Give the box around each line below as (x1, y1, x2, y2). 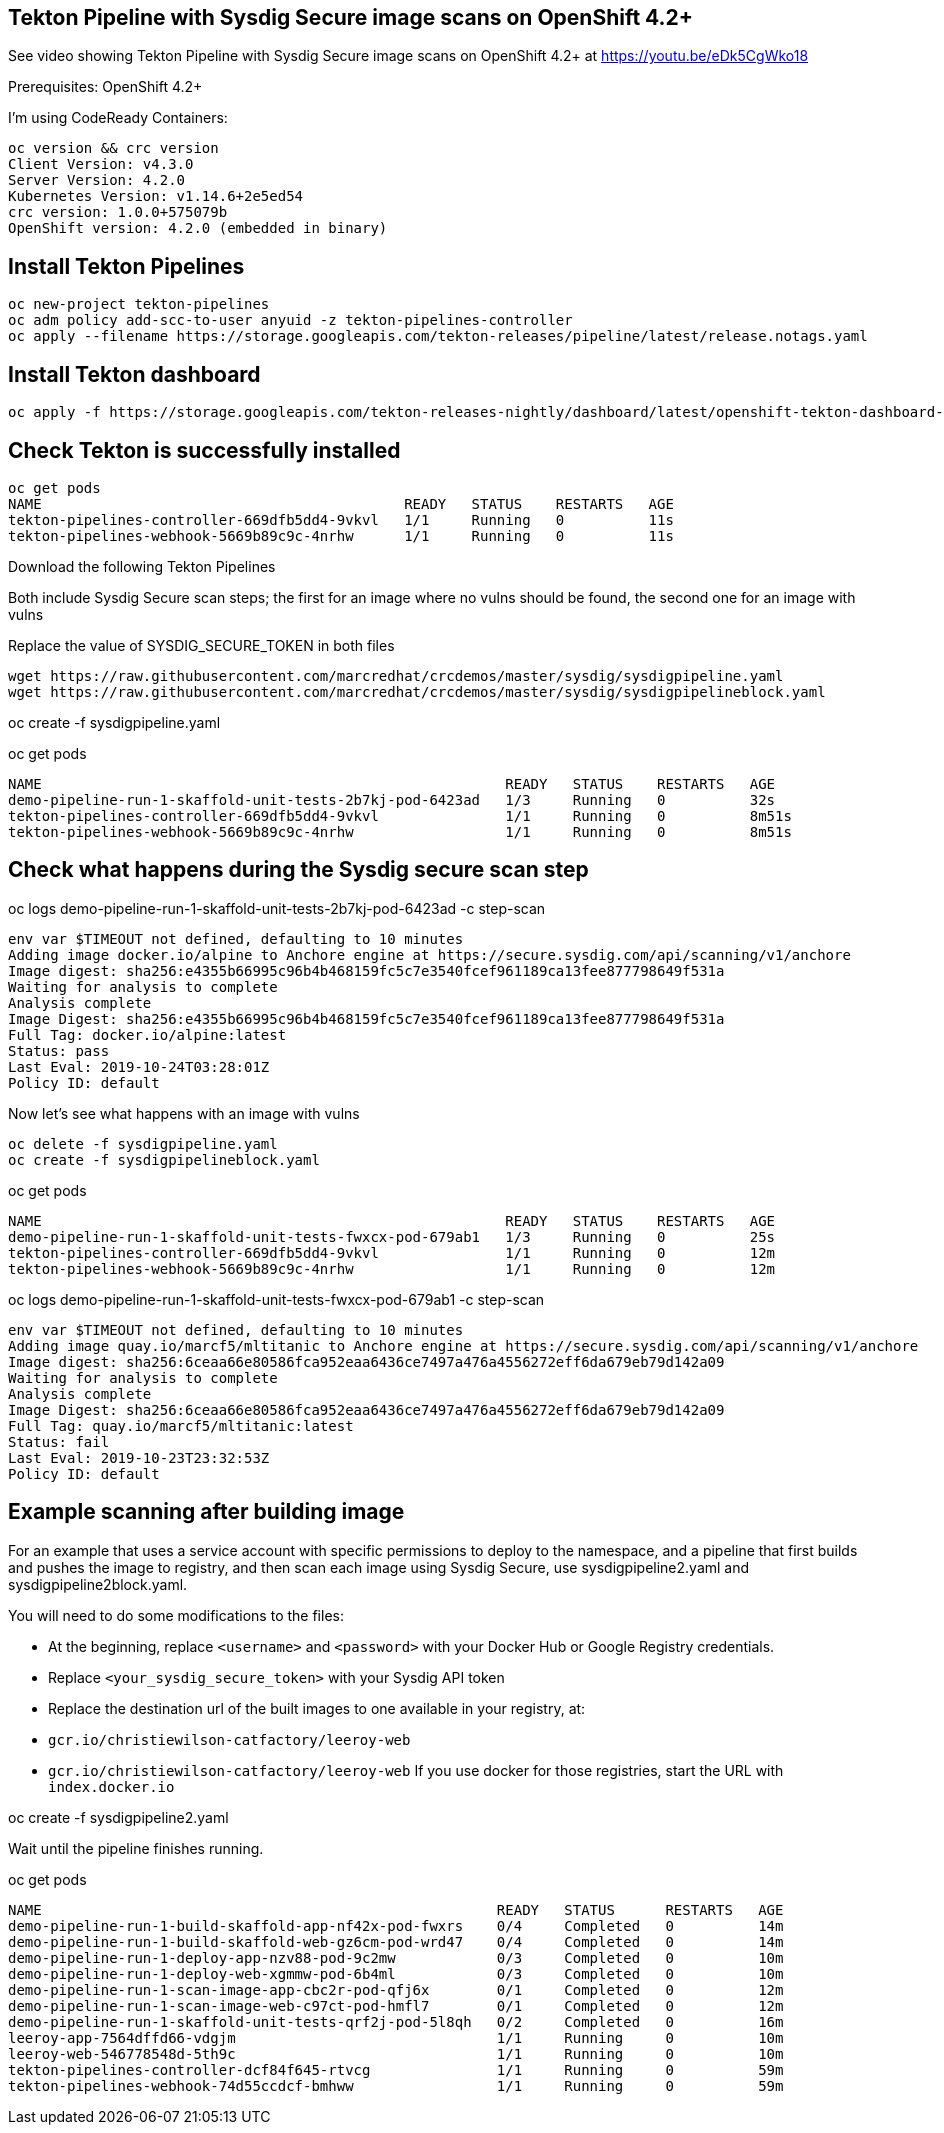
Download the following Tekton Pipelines (8, 557, 276, 575)
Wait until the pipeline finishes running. (8, 1839, 264, 1857)
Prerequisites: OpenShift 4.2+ (8, 78, 203, 96)
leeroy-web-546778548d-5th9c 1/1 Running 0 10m (8, 2045, 784, 2062)
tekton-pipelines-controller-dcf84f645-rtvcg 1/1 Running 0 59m (8, 2061, 784, 2078)
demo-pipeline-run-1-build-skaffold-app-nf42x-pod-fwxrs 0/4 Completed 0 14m (8, 1917, 784, 1934)
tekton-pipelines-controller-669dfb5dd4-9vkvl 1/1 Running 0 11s (8, 511, 674, 528)
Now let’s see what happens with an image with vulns (8, 1104, 360, 1122)
